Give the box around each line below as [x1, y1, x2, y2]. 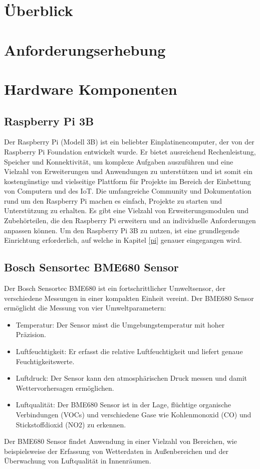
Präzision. [16, 329, 47, 340]
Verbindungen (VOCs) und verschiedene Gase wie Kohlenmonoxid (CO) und [16, 409, 251, 419]
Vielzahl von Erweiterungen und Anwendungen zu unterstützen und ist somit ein [4, 166, 253, 177]
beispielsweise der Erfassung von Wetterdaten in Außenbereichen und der [4, 445, 229, 456]
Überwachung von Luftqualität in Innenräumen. [4, 455, 151, 466]
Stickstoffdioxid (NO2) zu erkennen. [16, 419, 126, 429]
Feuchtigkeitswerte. [16, 356, 75, 366]
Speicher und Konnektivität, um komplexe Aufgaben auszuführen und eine [4, 156, 233, 167]
